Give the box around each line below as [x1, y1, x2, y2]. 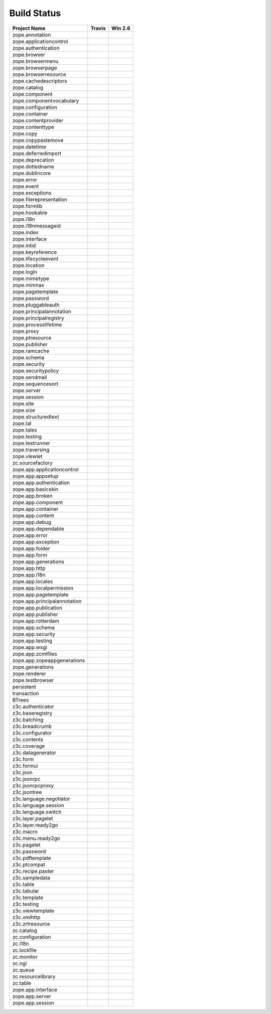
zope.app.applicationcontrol [12, 466, 79, 473]
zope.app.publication [12, 604, 63, 611]
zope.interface [12, 235, 47, 242]
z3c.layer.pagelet [12, 815, 53, 822]
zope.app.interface [12, 986, 57, 993]
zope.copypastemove [12, 136, 64, 143]
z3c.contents [12, 736, 44, 743]
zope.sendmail [12, 374, 47, 381]
